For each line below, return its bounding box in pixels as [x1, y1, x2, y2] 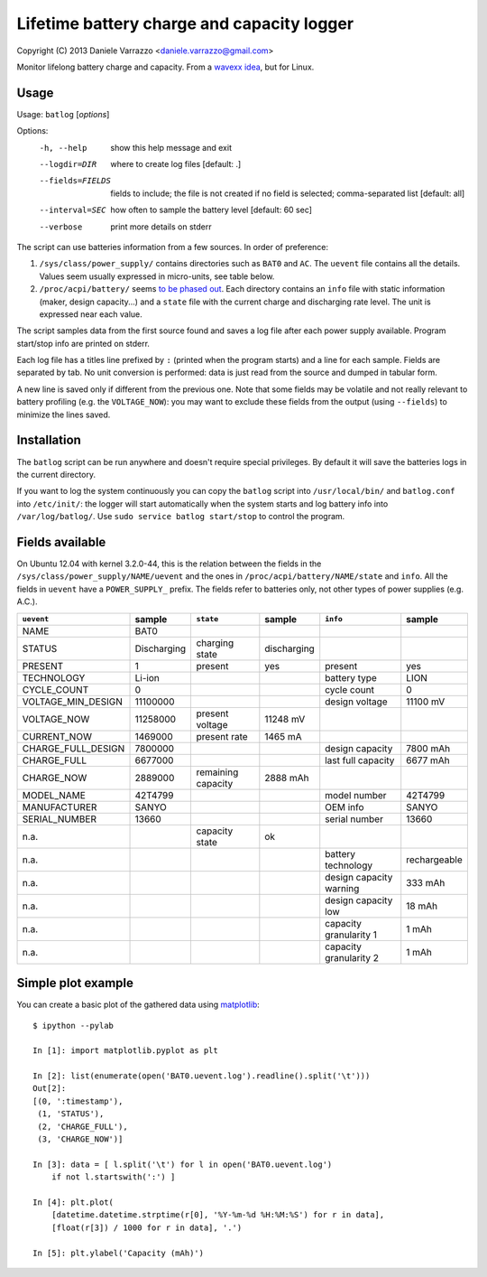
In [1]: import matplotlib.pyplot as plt [32, 1046, 218, 1056]
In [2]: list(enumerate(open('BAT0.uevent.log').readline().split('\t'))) [32, 1071, 371, 1081]
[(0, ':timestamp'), [32, 1095, 124, 1106]
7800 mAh [406, 741, 451, 754]
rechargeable [406, 853, 464, 866]
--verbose [39, 221, 83, 232]
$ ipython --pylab [32, 1021, 115, 1030]
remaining [196, 766, 239, 778]
